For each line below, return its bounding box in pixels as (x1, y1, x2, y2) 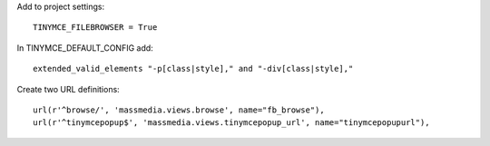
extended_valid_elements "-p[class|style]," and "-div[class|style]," (33, 63, 354, 74)
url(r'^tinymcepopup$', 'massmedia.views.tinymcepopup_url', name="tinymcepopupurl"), (33, 118, 430, 128)
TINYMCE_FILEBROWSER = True (33, 23, 158, 33)
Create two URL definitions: (16, 83, 120, 94)
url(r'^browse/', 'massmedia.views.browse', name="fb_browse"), (33, 104, 326, 115)
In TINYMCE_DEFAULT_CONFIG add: (16, 42, 153, 54)
